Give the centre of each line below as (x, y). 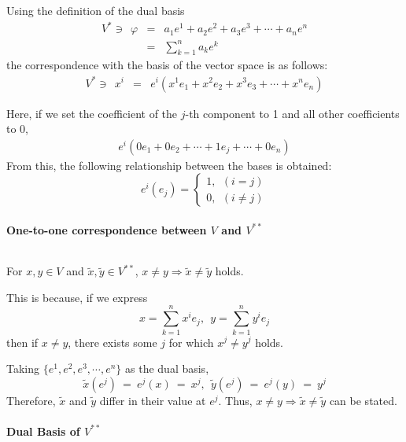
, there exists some (113, 342)
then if (22, 342)
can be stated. (363, 400)
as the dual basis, (167, 368)
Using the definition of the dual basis (96, 10)
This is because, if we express (77, 297)
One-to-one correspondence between (107, 229)
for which (191, 342)
